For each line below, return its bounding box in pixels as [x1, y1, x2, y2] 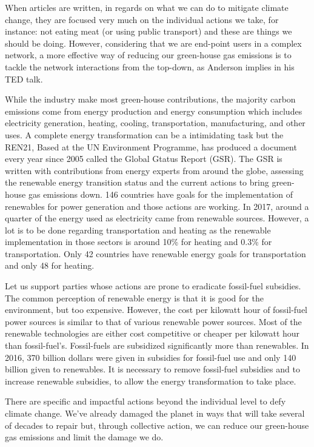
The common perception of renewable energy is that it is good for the [5, 291, 264, 304]
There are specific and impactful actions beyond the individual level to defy [5, 395, 286, 408]
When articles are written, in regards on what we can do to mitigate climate [5, 1, 289, 13]
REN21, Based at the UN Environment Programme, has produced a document [5, 140, 297, 153]
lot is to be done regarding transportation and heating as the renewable [5, 223, 271, 236]
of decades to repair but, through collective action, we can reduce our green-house [5, 418, 309, 431]
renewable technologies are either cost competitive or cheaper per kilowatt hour [5, 327, 300, 340]
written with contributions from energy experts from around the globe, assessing [5, 164, 304, 176]
